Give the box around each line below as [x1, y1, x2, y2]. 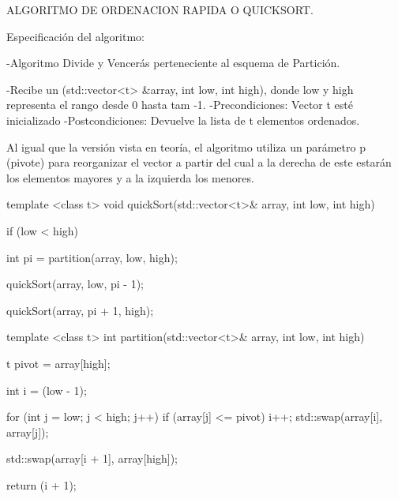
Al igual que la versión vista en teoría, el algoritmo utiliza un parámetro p [6, 138, 366, 155]
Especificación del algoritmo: [6, 28, 145, 44]
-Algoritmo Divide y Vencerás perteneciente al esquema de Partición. [6, 54, 340, 71]
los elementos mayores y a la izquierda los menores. [6, 169, 254, 186]
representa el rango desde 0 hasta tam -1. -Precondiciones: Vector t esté [6, 96, 353, 113]
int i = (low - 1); [6, 381, 87, 398]
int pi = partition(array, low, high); [6, 249, 178, 265]
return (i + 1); [6, 476, 77, 493]
